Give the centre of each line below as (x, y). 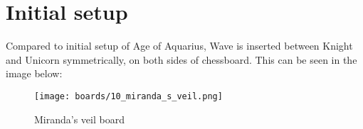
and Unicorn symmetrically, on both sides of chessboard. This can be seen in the (181, 59)
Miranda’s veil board (79, 119)
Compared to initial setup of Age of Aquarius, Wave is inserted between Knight (179, 46)
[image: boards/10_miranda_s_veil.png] (128, 96)
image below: (34, 73)
